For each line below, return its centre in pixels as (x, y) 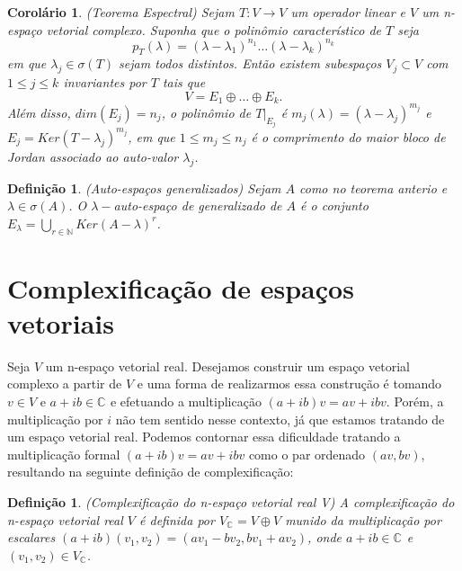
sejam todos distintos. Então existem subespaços (250, 63)
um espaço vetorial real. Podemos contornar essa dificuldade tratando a (204, 437)
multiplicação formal (64, 454)
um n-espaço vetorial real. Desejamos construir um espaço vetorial (227, 366)
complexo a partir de (65, 384)
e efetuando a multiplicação (186, 401)
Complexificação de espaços (181, 287)
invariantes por (105, 82)
